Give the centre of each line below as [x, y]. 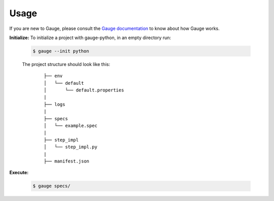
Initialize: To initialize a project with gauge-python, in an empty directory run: [90, 38]
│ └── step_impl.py [71, 147]
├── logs [55, 104]
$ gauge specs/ [52, 186]
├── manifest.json [67, 161]
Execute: [19, 173]
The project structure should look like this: [66, 64]
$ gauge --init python [61, 51]
